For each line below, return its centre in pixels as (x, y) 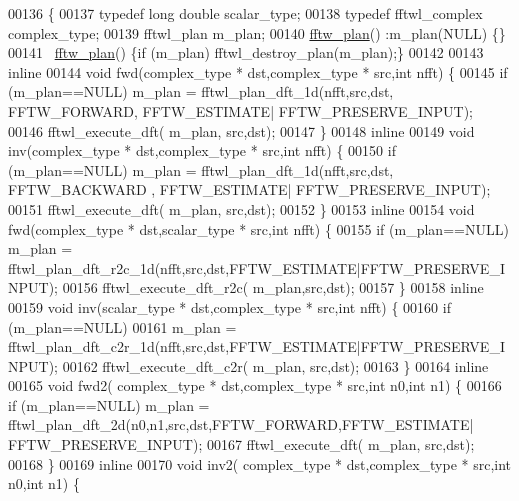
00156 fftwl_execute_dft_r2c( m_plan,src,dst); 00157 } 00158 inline (273, 287)
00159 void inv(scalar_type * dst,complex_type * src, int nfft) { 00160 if (229, 306)
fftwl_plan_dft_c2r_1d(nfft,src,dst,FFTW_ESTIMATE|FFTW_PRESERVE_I (256, 346)
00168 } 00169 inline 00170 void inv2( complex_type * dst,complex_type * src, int (260, 463)
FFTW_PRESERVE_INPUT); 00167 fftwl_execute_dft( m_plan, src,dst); (241, 444)
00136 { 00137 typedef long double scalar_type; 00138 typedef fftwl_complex (245, 13)
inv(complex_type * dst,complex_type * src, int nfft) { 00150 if (202, 150)
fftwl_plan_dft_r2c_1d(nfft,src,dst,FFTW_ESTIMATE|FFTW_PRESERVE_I (256, 267)
